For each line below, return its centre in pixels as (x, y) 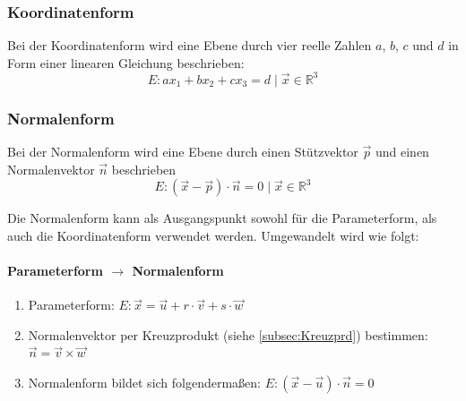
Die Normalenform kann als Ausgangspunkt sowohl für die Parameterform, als (222, 218)
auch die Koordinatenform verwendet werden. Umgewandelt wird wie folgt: (213, 235)
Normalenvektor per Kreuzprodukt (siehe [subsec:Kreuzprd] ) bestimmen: (228, 334)
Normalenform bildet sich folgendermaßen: (145, 383)
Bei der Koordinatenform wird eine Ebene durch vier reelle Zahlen (190, 45)
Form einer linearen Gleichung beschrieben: (126, 62)
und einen (402, 152)
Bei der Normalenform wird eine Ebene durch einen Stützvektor (183, 152)
